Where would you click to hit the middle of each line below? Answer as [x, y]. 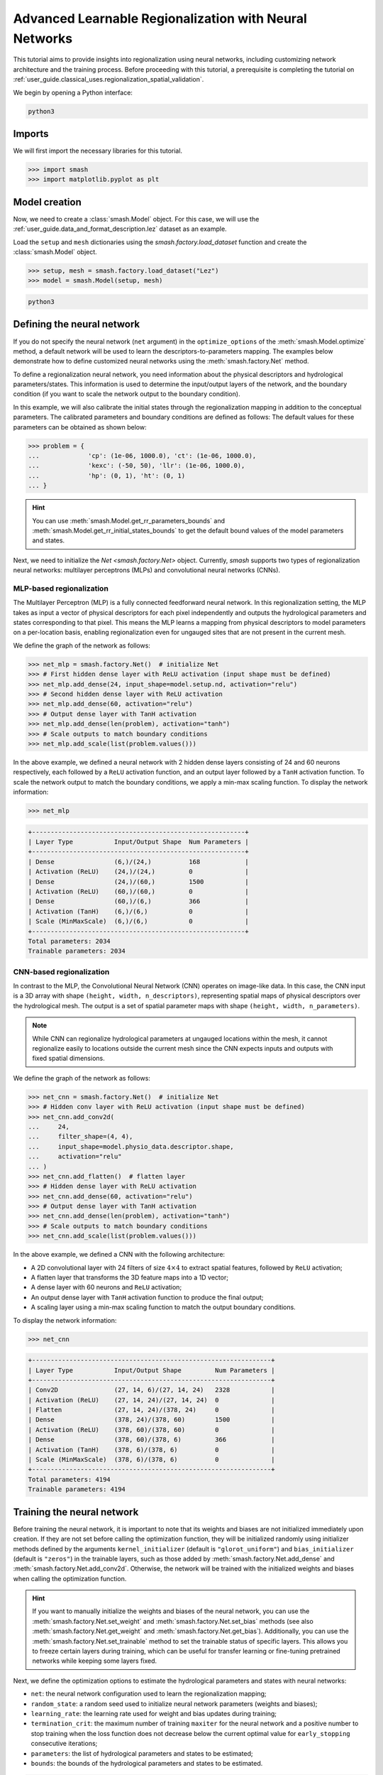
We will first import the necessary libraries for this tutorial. [98, 151]
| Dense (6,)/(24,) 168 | [138, 862]
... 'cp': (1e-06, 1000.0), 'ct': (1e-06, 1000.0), [142, 455]
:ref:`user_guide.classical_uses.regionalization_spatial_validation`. [109, 80]
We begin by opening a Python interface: [73, 92]
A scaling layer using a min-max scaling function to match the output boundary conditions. [163, 1307]
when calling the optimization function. [70, 1578]
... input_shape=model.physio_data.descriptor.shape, [131, 1146]
